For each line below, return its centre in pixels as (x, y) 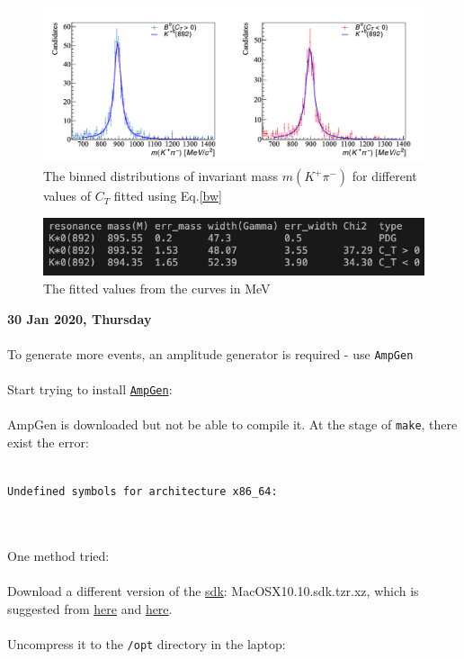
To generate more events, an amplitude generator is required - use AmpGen (210, 353)
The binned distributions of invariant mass (161, 176)
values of (67, 196)
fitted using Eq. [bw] (168, 196)
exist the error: (48, 442)
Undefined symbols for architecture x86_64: (143, 492)
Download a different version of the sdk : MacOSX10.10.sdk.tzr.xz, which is (213, 591)
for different (384, 176)
